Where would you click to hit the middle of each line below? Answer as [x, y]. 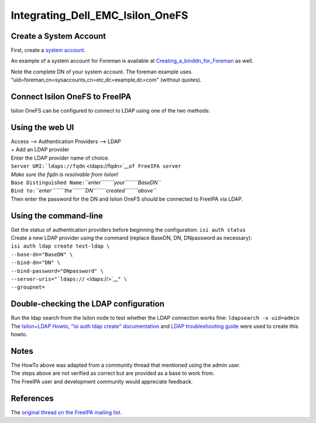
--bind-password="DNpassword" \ [57, 271]
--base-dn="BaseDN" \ [42, 254]
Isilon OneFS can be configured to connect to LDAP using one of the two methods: [110, 111]
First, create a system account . [48, 50]
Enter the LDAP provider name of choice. [60, 158]
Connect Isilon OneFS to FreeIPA [71, 97]
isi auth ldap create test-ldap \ [60, 246]
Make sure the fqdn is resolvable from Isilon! [65, 174]
